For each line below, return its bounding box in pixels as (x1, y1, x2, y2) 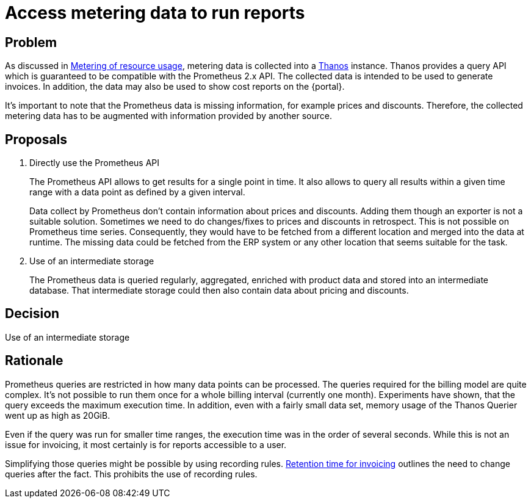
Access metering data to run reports (5, 2, 305, 23)
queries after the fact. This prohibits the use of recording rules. (5, 468, 258, 479)
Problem (5, 34, 57, 50)
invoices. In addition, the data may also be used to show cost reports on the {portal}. (5, 81, 345, 92)
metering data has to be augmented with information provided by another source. (5, 110, 333, 121)
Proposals (5, 131, 68, 147)
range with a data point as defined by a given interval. (29, 187, 245, 198)
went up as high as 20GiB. (5, 410, 110, 421)
